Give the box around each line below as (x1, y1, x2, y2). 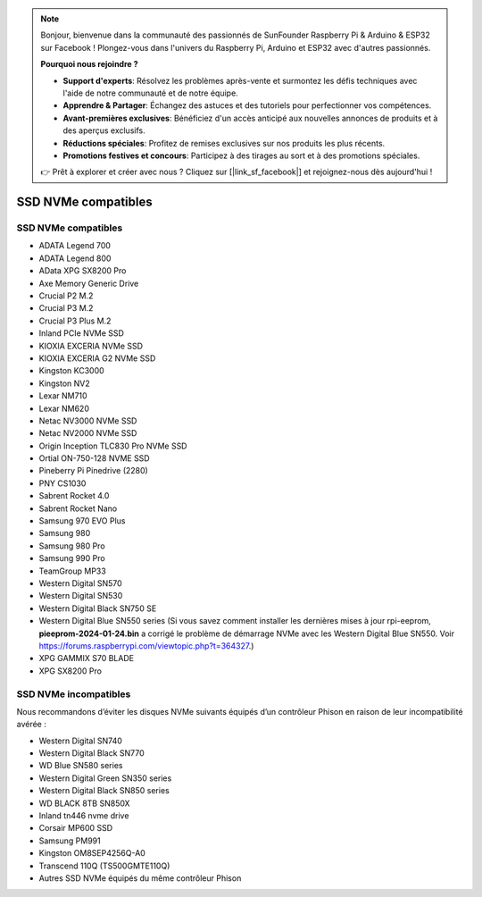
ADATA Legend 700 (38, 240, 112, 251)
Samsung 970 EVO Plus (38, 516, 126, 526)
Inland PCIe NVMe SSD (38, 328, 125, 339)
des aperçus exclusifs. (62, 125, 146, 136)
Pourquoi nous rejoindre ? (40, 59, 138, 70)
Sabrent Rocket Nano (38, 503, 118, 514)
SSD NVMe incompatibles (16, 688, 131, 700)
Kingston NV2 (38, 378, 91, 389)
